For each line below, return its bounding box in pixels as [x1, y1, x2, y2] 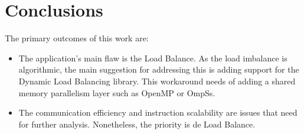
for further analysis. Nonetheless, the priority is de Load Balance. [18, 117, 256, 130]
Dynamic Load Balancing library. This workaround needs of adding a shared [18, 74, 296, 87]
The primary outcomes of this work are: [5, 32, 149, 44]
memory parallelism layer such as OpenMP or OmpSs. [18, 86, 215, 99]
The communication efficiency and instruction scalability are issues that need [18, 106, 298, 119]
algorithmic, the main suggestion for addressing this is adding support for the [18, 63, 299, 76]
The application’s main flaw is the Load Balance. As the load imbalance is [18, 51, 287, 64]
